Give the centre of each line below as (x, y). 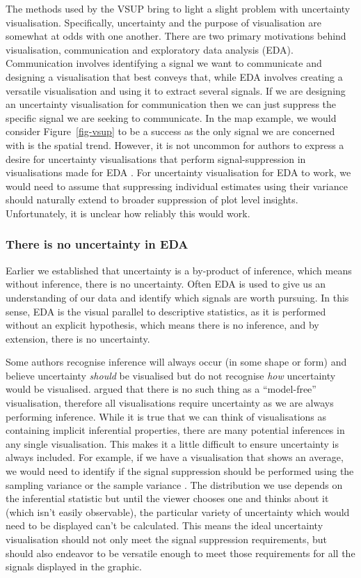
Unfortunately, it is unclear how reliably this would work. (128, 213)
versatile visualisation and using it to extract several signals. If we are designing (176, 90)
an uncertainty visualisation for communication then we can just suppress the (171, 104)
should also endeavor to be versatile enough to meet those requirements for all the (180, 553)
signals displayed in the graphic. (74, 567)
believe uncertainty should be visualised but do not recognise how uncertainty (171, 375)
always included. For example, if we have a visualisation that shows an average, (175, 457)
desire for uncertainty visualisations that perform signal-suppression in (156, 158)
